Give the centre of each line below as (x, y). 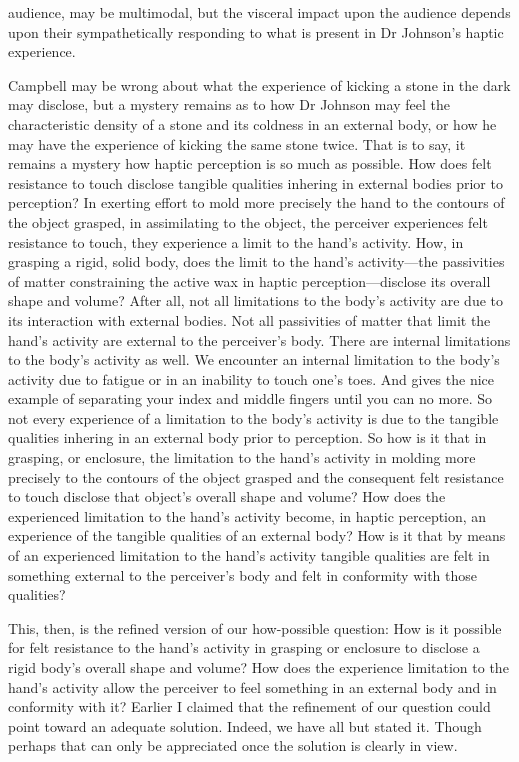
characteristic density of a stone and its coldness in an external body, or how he (252, 123)
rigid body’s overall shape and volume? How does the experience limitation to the (258, 667)
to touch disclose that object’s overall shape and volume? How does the (227, 496)
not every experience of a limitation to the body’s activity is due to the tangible (253, 417)
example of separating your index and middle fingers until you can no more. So (250, 398)
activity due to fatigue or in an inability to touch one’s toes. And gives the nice (251, 378)
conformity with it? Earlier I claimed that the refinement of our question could (249, 706)
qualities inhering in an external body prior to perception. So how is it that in (247, 437)
